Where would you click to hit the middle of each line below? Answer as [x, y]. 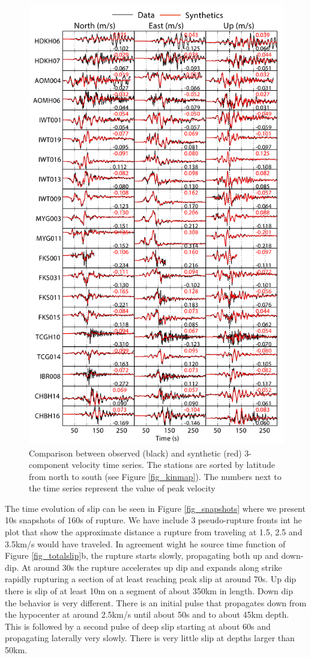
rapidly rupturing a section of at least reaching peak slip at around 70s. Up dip [151, 579]
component [49, 465]
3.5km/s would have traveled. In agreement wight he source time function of [145, 543]
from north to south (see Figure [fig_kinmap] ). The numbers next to [155, 476]
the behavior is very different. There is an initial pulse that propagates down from [156, 602]
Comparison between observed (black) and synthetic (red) [135, 453]
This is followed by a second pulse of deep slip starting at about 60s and [138, 626]
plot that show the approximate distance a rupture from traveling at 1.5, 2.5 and [154, 532]
